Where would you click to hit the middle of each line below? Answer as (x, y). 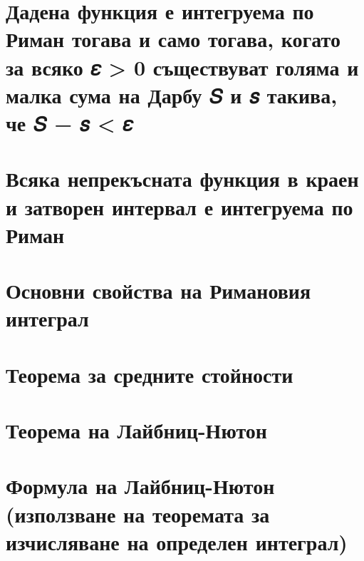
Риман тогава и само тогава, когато (173, 39)
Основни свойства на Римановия (158, 290)
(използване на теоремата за (138, 514)
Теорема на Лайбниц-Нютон (136, 430)
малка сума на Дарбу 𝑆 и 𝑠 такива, (172, 94)
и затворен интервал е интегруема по (180, 206)
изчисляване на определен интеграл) (177, 541)
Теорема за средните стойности (150, 374)
